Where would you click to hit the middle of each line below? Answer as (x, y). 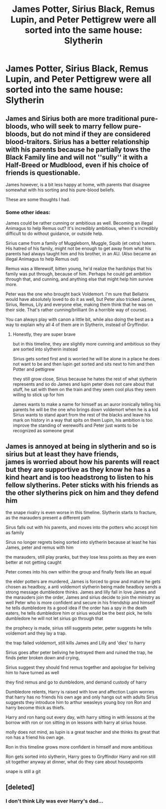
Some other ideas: (28, 212)
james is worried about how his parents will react (83, 462)
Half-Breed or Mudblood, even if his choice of (77, 165)
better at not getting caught (34, 562)
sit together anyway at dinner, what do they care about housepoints (74, 762)
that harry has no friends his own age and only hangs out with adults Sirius (82, 697)
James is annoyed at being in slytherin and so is (81, 446)
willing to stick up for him (38, 395)
